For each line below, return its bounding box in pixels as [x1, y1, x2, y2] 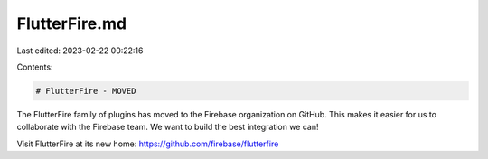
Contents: [16, 61, 53, 72]
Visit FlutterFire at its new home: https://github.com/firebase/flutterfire [16, 138, 279, 149]
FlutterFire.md [16, 14, 127, 33]
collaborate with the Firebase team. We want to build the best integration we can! [16, 122, 319, 133]
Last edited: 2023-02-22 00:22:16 [16, 45, 144, 56]
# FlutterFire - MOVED [35, 86, 136, 96]
